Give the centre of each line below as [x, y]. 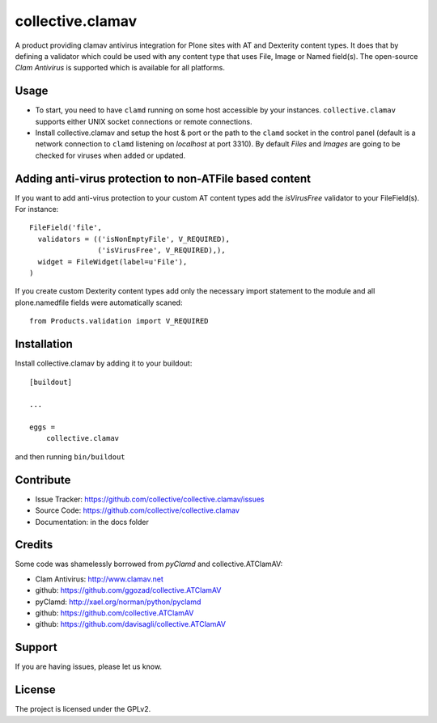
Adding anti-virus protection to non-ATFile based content [163, 178]
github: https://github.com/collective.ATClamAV [115, 613]
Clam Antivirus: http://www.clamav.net [99, 579]
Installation [44, 344]
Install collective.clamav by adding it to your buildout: [104, 363]
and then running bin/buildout [70, 456]
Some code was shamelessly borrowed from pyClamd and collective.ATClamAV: [149, 564]
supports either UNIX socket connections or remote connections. [144, 121]
